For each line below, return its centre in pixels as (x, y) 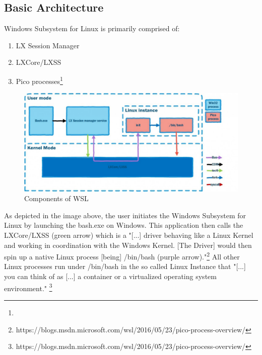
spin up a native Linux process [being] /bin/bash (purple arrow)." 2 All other (122, 256)
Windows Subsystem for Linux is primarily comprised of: (92, 28)
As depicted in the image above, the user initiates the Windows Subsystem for (125, 215)
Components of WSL (56, 198)
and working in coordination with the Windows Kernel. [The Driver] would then (128, 245)
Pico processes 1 (39, 80)
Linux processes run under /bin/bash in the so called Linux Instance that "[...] (125, 266)
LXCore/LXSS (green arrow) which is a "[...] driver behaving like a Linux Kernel (129, 235)
